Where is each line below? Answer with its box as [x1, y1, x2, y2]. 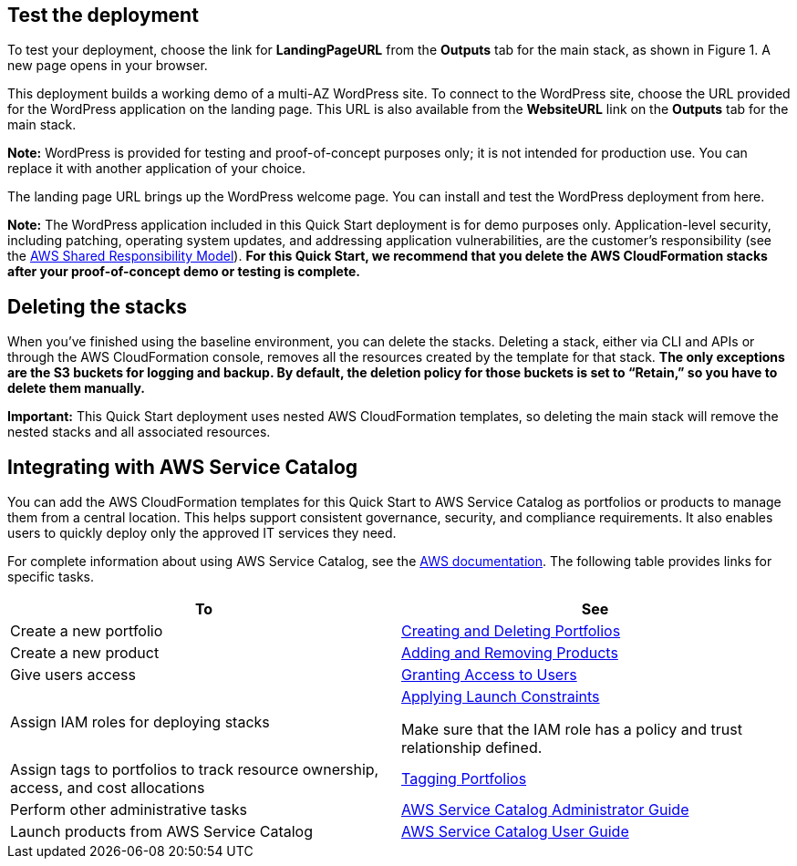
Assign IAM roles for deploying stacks [10, 713, 270, 732]
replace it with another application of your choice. [7, 160, 306, 177]
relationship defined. [401, 738, 543, 758]
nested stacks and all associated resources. [7, 424, 271, 440]
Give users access [10, 665, 137, 685]
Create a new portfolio [10, 622, 163, 641]
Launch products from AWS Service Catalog [10, 822, 314, 841]
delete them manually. [7, 380, 146, 397]
